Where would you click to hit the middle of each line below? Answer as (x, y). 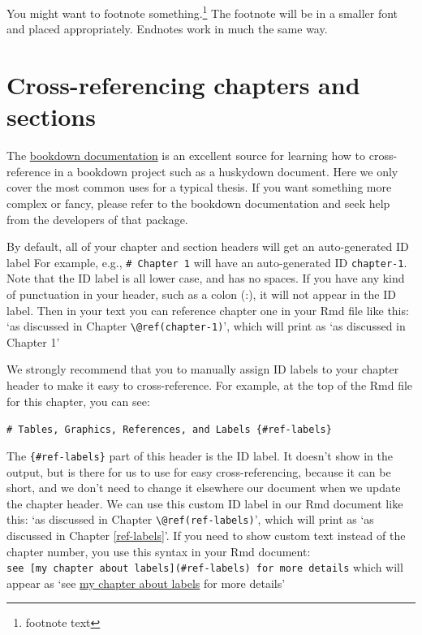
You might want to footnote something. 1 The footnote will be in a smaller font (202, 12)
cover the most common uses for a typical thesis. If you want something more (199, 187)
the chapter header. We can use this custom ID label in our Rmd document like (205, 503)
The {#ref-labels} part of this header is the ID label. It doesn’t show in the (200, 455)
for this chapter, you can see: (78, 401)
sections (51, 117)
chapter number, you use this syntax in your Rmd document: (159, 551)
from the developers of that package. (97, 219)
